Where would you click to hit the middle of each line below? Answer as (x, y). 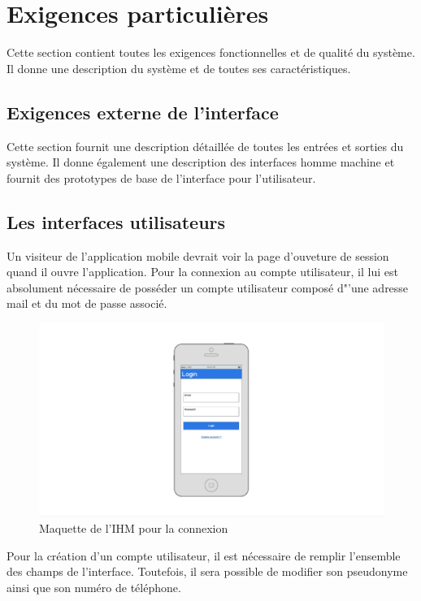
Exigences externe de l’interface (143, 112)
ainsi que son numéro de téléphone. (94, 587)
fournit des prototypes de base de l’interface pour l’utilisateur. (161, 177)
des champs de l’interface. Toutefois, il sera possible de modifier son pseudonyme (207, 571)
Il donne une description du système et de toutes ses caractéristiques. (179, 68)
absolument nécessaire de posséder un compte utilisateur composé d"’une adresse (208, 287)
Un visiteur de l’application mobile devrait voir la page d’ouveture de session (198, 255)
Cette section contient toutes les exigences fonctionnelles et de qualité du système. (211, 52)
